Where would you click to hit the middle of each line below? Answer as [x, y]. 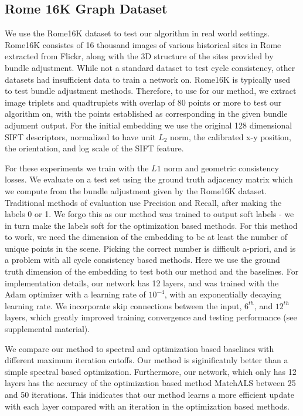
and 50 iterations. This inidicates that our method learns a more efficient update [149, 395]
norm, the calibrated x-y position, [231, 136]
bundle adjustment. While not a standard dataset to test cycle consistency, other [150, 67]
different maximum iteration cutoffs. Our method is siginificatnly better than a [147, 360]
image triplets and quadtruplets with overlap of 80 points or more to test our [143, 102]
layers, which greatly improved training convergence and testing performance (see [151, 317]
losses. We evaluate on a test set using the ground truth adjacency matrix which [149, 179]
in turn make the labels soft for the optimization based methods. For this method [151, 225]
